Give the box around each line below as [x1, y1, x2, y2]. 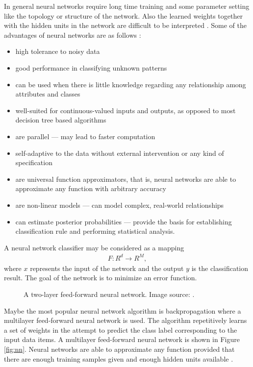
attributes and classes [15, 89, 80, 99]
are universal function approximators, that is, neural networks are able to [15, 173, 236, 184]
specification [15, 157, 52, 168]
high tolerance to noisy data [15, 46, 100, 56]
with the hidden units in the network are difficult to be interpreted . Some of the [4, 20, 247, 30]
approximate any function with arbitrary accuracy [15, 183, 166, 194]
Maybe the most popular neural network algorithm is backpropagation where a [4, 305, 241, 316]
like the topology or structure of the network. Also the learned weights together [4, 10, 243, 21]
